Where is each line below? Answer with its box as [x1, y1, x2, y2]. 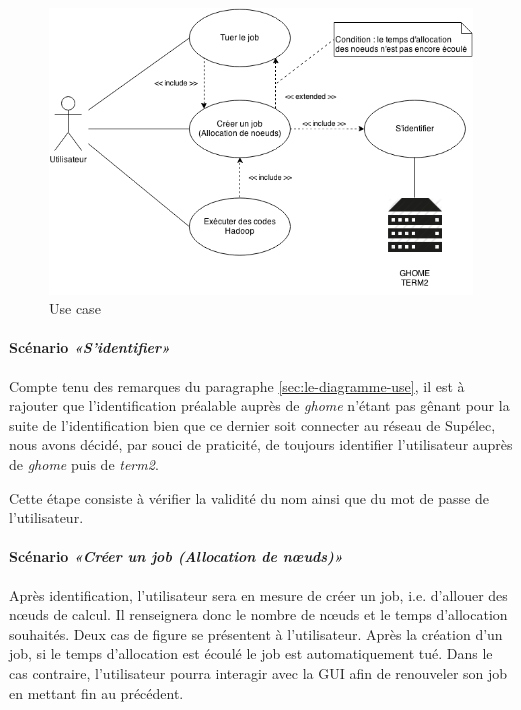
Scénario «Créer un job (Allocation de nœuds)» [9, 546, 343, 567]
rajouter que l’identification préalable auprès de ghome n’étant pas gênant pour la [9, 395, 510, 416]
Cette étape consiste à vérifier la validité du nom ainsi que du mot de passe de [9, 487, 489, 508]
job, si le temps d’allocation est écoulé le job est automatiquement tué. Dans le [9, 643, 493, 664]
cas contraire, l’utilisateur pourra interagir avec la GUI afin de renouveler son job [9, 663, 508, 684]
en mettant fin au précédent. [9, 682, 184, 703]
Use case [49, 298, 101, 319]
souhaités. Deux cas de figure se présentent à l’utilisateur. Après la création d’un [9, 623, 503, 644]
